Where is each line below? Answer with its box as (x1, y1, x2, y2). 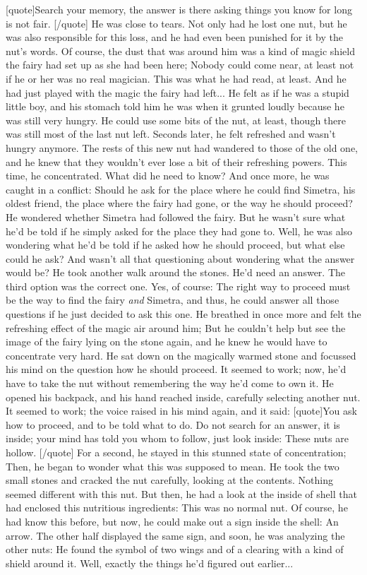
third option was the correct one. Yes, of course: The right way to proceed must (6, 278, 351, 293)
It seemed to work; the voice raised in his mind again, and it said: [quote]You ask (6, 403, 357, 418)
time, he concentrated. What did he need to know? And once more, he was (6, 168, 330, 183)
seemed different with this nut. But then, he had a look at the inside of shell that (6, 486, 357, 501)
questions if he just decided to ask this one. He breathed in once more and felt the (6, 307, 361, 321)
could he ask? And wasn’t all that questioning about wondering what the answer (6, 251, 355, 266)
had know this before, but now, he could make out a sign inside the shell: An (6, 514, 339, 528)
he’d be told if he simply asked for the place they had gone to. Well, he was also (6, 223, 353, 238)
